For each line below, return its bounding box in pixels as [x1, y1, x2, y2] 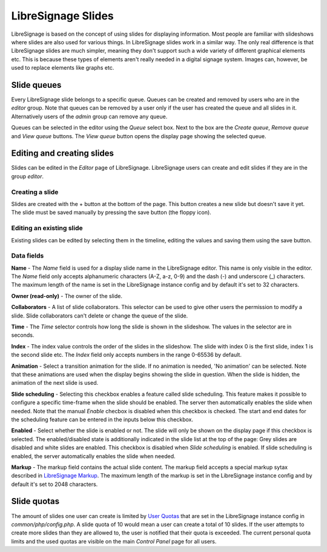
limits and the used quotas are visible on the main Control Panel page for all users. [11, 537, 217, 545]
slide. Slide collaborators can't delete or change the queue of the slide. [11, 312, 188, 319]
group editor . [11, 173, 44, 180]
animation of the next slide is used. [11, 379, 99, 387]
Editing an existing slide [11, 224, 83, 233]
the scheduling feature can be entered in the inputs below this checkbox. [11, 416, 194, 423]
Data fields [11, 251, 44, 260]
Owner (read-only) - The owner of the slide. [11, 292, 122, 299]
